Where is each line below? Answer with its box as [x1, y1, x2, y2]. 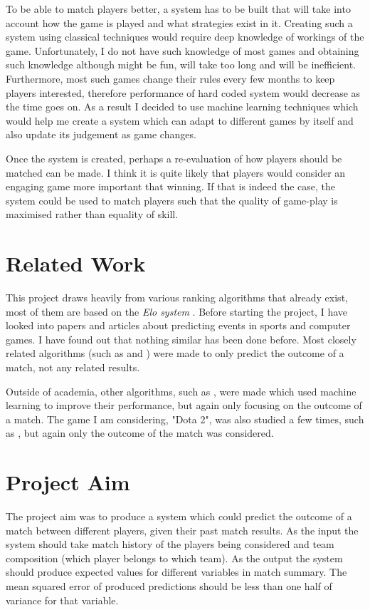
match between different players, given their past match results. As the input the [6, 522, 359, 537]
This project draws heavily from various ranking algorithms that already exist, [6, 290, 348, 305]
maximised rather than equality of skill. [6, 207, 179, 222]
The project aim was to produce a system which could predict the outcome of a [6, 509, 352, 524]
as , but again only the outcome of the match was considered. [6, 425, 274, 440]
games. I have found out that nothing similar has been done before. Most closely [6, 331, 356, 346]
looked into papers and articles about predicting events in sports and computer [6, 318, 351, 333]
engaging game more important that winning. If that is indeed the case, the [6, 179, 336, 194]
